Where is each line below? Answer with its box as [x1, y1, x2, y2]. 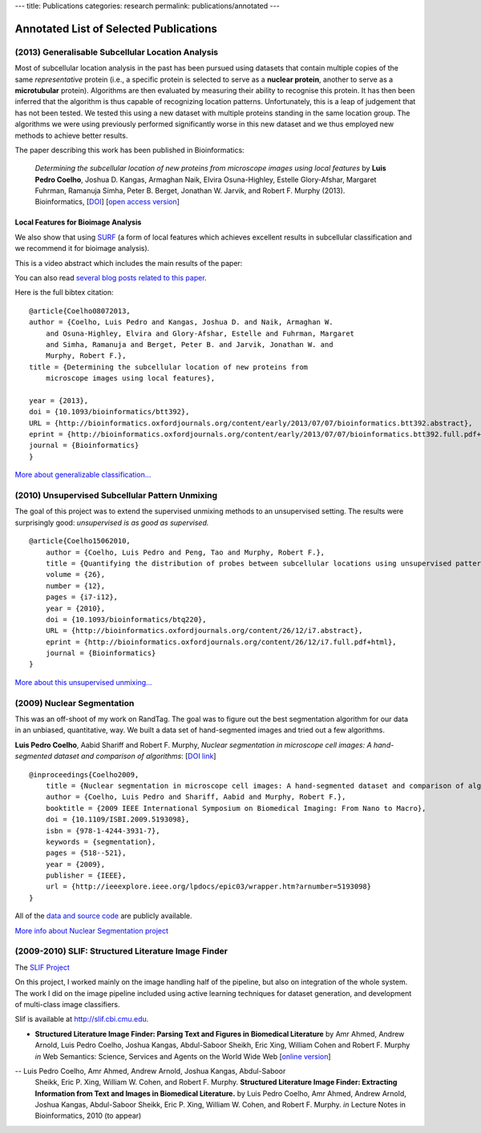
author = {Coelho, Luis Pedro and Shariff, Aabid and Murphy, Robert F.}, [45, 792, 346, 801]
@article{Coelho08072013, [29, 306, 131, 316]
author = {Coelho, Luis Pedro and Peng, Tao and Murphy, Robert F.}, [45, 547, 325, 557]
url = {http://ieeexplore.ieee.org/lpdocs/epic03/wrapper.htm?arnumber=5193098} [45, 882, 372, 891]
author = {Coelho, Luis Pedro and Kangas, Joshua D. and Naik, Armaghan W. [29, 317, 333, 327]
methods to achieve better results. [14, 131, 128, 140]
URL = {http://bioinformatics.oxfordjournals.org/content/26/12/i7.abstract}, [45, 626, 363, 635]
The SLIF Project [14, 962, 70, 972]
